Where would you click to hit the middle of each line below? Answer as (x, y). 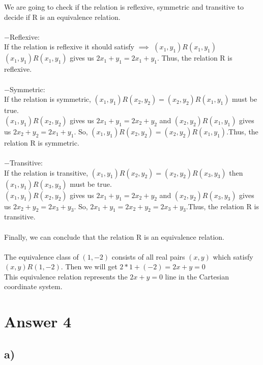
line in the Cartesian (197, 276)
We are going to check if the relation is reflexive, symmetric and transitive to (124, 7)
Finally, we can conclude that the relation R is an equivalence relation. (114, 236)
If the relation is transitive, (46, 172)
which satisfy (233, 256)
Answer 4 (38, 321)
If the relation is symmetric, (48, 99)
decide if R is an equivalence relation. (62, 17)
